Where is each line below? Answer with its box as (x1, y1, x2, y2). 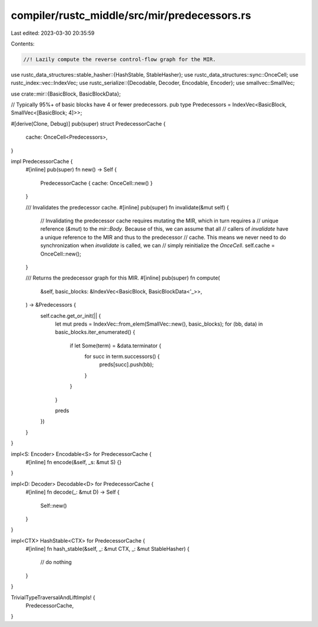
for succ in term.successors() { (84, 353, 160, 360)
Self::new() (40, 502, 67, 509)
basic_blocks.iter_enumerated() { (55, 329, 135, 336)
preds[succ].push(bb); (99, 361, 154, 368)
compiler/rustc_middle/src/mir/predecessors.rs (11, 9, 251, 22)
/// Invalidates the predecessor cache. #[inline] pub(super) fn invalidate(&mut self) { (25, 203, 229, 211)
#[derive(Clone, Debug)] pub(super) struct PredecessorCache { (11, 120, 166, 127)
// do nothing (40, 559, 72, 566)
